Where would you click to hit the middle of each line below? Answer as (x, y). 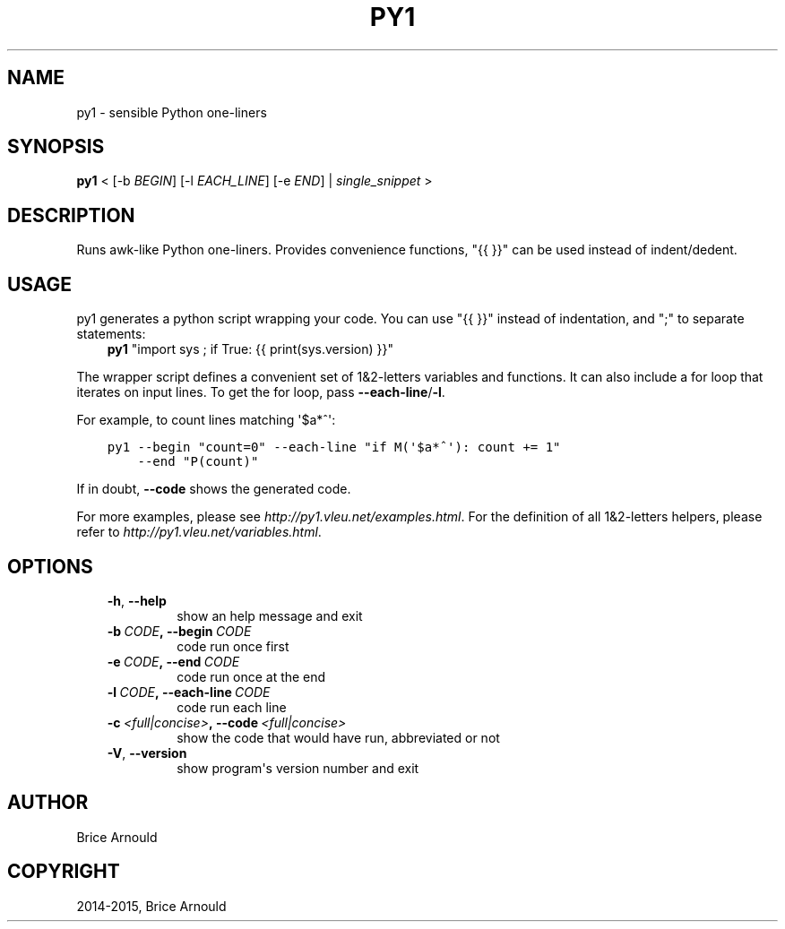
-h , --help (137, 600)
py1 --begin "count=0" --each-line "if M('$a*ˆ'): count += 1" (334, 447)
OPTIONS (50, 566)
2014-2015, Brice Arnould (151, 906)
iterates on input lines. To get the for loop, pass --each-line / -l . (261, 392)
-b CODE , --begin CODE (179, 631)
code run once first (233, 646)
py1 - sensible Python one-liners (172, 112)
